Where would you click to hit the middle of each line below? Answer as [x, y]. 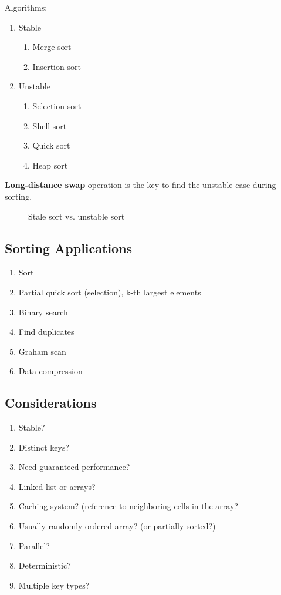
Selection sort [57, 105]
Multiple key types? [54, 585]
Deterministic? [45, 565]
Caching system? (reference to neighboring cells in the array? [128, 506]
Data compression [50, 371]
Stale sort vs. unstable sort [77, 216]
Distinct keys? [44, 447]
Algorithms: [26, 7]
